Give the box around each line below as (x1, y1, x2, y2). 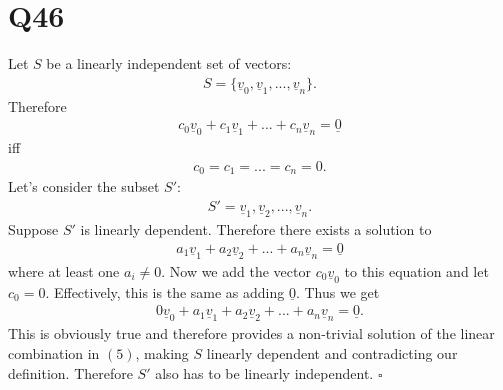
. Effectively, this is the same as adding (45, 281, 285, 302)
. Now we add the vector (161, 260, 311, 281)
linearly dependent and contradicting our (206, 343, 458, 364)
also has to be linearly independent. (155, 362, 374, 383)
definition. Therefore (8, 362, 133, 383)
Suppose (8, 219, 59, 240)
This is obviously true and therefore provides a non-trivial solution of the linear (8, 323, 495, 344)
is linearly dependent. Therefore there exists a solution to (80, 219, 432, 240)
